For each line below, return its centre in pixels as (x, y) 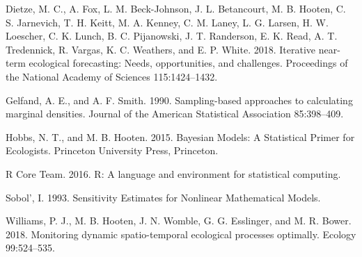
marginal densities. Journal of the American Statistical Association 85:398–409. (175, 114)
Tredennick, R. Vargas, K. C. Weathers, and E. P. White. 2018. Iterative (161, 49)
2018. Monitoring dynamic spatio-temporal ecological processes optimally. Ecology (181, 234)
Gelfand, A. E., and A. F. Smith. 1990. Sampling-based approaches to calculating (179, 100)
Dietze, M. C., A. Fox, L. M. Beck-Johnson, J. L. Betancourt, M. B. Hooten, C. (176, 8)
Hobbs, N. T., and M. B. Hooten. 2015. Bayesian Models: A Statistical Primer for (180, 136)
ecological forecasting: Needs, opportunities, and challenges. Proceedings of (188, 63)
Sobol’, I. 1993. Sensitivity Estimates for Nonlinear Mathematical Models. (163, 197)
